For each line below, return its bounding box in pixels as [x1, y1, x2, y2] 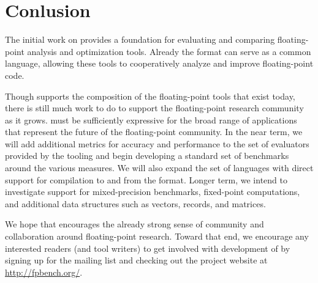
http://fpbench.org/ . [5, 265, 83, 278]
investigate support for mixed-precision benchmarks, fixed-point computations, [5, 185, 300, 198]
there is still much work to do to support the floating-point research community [5, 101, 304, 114]
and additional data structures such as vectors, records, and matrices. [5, 197, 266, 210]
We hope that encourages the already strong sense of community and [5, 218, 264, 230]
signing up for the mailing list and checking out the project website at [5, 254, 268, 266]
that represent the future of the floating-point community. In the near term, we [5, 125, 303, 138]
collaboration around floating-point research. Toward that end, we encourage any [5, 230, 309, 243]
